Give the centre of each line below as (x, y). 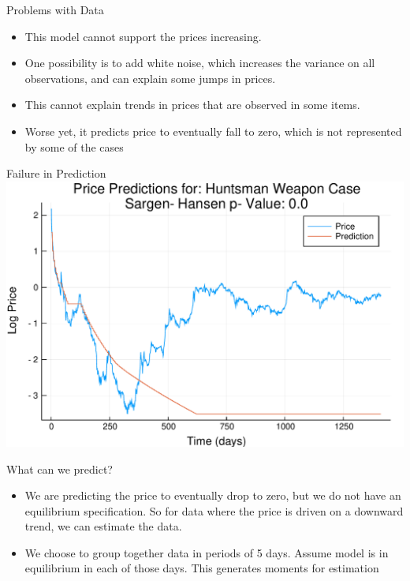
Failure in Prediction (56, 173)
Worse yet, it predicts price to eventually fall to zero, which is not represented (213, 131)
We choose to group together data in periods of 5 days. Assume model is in (207, 552)
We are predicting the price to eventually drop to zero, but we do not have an (213, 495)
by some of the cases (74, 146)
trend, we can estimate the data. (103, 526)
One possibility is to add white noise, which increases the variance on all (200, 63)
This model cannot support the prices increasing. (143, 36)
